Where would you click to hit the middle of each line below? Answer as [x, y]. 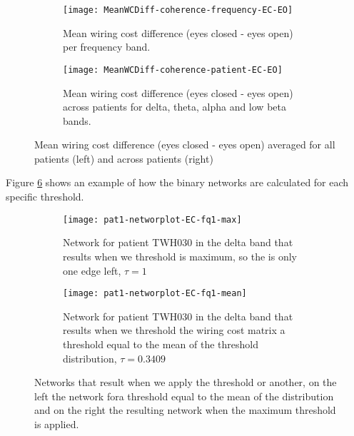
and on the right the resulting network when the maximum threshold [185, 410]
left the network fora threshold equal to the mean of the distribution [184, 396]
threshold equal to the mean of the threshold [161, 344]
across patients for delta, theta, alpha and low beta [175, 107]
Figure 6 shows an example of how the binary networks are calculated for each [177, 182]
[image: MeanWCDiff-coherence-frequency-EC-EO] [178, 10]
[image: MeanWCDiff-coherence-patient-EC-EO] [173, 70]
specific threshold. [45, 197]
